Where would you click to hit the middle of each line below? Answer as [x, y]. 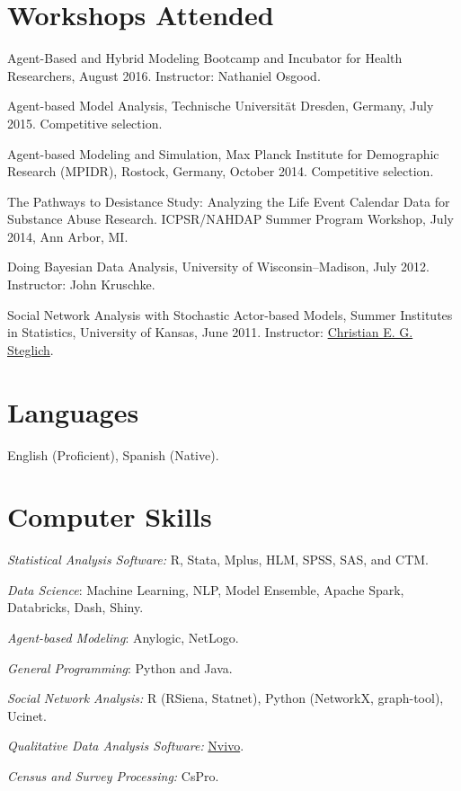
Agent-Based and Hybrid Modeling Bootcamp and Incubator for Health [205, 58]
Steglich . [31, 349]
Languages [73, 411]
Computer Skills [110, 516]
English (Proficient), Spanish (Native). [113, 454]
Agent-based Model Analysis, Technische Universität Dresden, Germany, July [221, 106]
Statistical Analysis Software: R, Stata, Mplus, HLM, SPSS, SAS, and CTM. [218, 560]
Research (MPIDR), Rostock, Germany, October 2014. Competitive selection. [221, 171]
